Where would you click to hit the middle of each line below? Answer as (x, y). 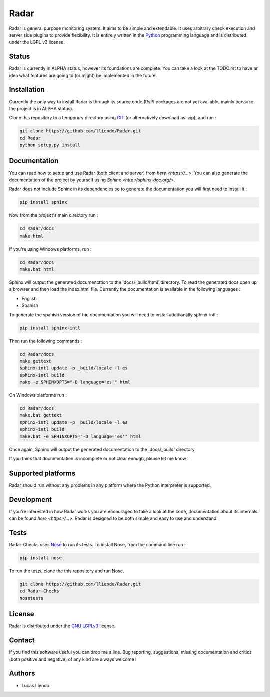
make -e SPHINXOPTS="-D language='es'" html (75, 382)
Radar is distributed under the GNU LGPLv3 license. (62, 626)
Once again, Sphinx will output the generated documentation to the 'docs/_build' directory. (102, 449)
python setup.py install (50, 145)
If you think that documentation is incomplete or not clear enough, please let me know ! (99, 459)
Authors (22, 674)
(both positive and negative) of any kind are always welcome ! (73, 659)
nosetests (32, 598)
